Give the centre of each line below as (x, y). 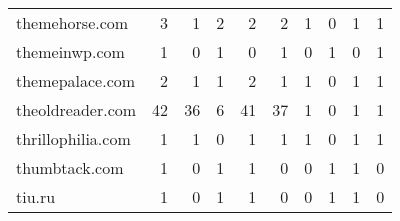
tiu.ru (36, 196)
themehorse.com (72, 22)
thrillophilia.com (73, 138)
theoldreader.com (76, 109)
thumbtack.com (70, 167)
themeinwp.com (70, 51)
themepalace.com (76, 80)
